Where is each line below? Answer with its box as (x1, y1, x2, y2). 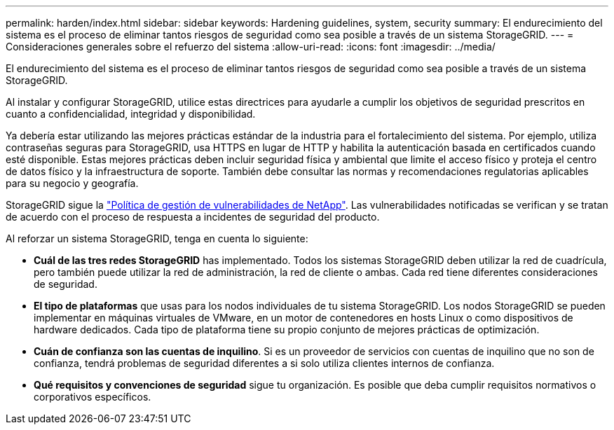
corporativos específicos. (34, 391, 151, 403)
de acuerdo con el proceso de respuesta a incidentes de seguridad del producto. (6, 211, 380, 223)
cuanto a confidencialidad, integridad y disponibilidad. (6, 108, 256, 120)
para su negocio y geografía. (6, 177, 139, 189)
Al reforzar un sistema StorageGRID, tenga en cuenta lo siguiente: (6, 233, 308, 244)
